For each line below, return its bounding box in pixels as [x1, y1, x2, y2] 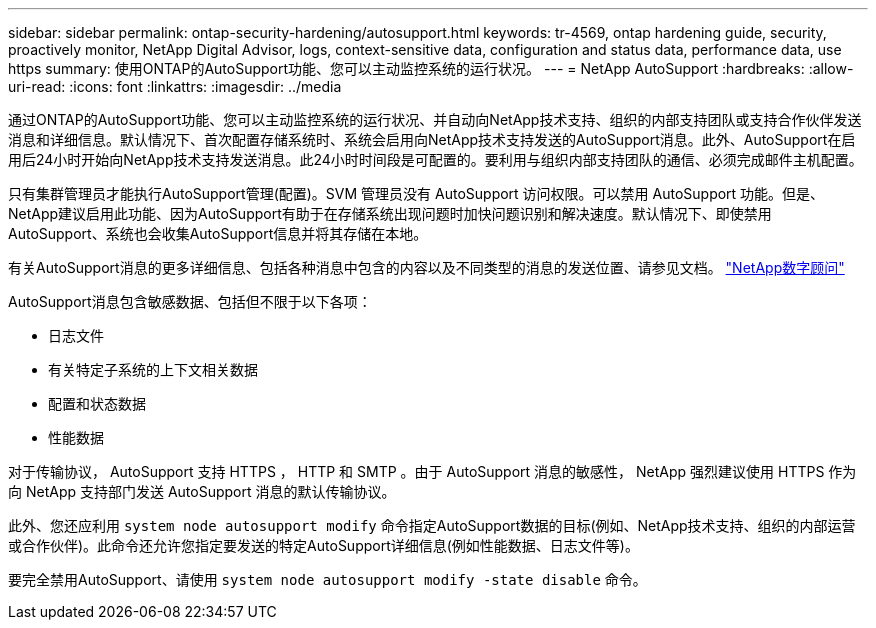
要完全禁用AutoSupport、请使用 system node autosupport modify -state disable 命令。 [8, 571, 647, 588]
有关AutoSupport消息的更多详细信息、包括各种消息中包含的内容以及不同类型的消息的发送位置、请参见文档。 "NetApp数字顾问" [8, 259, 845, 276]
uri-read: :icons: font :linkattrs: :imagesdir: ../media [8, 78, 342, 95]
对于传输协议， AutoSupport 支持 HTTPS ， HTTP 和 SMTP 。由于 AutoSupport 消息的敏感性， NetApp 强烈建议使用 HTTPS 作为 [8, 463, 857, 480]
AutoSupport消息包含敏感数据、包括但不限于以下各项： [8, 293, 372, 310]
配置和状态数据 [48, 395, 146, 412]
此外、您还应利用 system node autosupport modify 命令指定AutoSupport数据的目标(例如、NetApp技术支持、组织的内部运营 [8, 517, 856, 534]
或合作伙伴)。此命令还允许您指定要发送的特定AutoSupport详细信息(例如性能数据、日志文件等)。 [8, 537, 639, 554]
